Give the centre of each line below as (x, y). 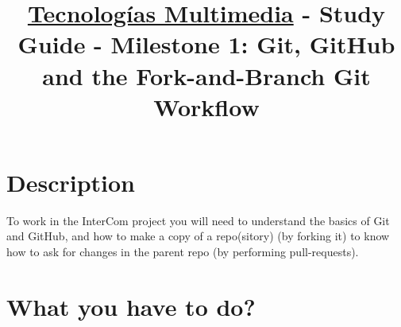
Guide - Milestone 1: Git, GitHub (206, 44)
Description (71, 182)
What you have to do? (131, 306)
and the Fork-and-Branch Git (206, 75)
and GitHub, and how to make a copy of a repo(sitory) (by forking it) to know (198, 236)
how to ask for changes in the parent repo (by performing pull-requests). (183, 252)
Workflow (206, 106)
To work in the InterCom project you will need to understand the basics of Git (198, 220)
